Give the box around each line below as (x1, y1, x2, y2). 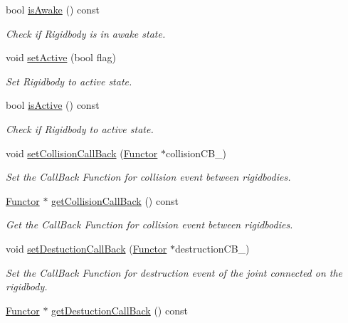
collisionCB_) (166, 145, 227, 160)
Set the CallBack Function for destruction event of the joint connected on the (6, 265, 343, 280)
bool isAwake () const (6, 2, 100, 16)
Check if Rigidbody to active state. (6, 121, 154, 136)
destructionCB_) (175, 240, 250, 255)
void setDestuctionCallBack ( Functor (6, 240, 167, 255)
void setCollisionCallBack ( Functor (6, 145, 158, 160)
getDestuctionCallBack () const (51, 302, 188, 317)
